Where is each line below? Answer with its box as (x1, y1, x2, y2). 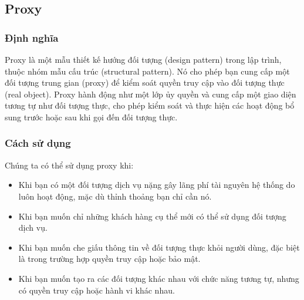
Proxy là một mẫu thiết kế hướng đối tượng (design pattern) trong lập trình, (5, 53, 282, 65)
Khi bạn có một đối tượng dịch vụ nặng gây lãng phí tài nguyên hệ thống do (18, 178, 295, 191)
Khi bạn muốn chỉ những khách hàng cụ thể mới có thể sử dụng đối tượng (18, 210, 286, 222)
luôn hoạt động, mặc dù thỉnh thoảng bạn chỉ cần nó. (18, 190, 212, 202)
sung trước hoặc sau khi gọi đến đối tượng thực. (5, 110, 178, 123)
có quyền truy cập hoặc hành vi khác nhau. (18, 284, 175, 296)
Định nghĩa (5, 30, 59, 45)
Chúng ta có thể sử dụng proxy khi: (5, 159, 134, 171)
